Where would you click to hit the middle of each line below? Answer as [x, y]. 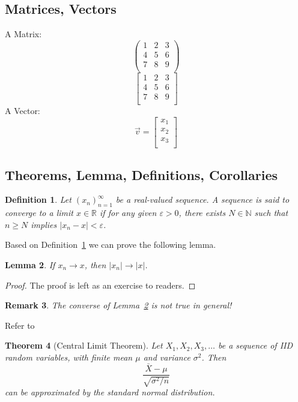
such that [271, 213]
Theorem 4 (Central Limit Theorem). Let [84, 345]
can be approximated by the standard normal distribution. [110, 392]
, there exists [202, 213]
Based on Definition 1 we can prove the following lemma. [111, 244]
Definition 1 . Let [38, 199]
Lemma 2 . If [30, 264]
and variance [167, 357]
